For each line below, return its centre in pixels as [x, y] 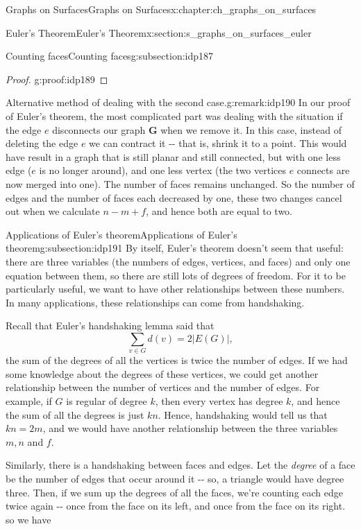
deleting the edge [42, 143]
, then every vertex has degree [219, 400]
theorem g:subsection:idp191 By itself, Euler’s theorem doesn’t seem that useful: [175, 248]
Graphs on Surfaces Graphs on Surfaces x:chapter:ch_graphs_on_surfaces [161, 9]
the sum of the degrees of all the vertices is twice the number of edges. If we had [177, 360]
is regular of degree [107, 400]
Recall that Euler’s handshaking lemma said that [110, 326]
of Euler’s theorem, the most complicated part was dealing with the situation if [174, 115]
